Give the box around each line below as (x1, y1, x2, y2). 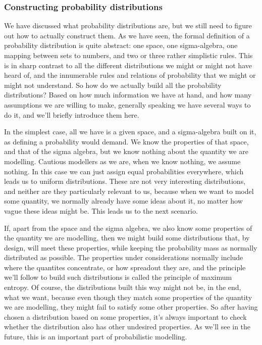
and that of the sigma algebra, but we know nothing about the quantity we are (4, 146, 248, 157)
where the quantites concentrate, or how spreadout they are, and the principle (4, 262, 246, 272)
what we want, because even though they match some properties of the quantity (4, 291, 252, 302)
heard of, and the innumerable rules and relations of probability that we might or (4, 70, 256, 80)
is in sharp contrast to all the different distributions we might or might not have (4, 60, 252, 70)
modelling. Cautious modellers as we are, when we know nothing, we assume (4, 156, 241, 166)
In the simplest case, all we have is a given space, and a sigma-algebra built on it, (4, 126, 256, 137)
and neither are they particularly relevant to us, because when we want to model (4, 185, 254, 196)
